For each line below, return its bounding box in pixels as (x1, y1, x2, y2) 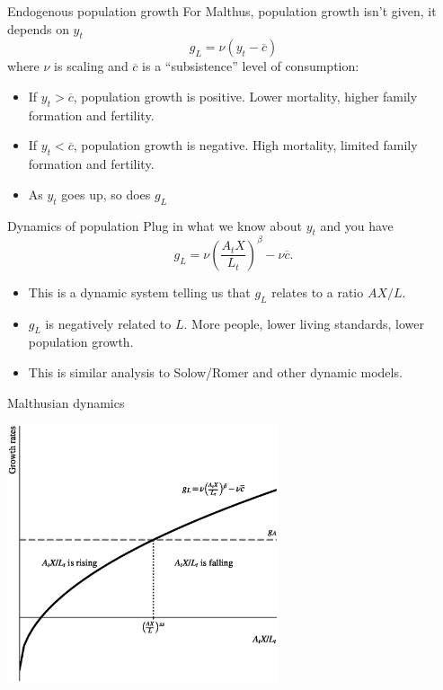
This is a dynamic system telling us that (28, 282, 251, 301)
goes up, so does (61, 184, 151, 203)
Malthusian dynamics (7, 393, 125, 411)
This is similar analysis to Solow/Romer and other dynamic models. (28, 363, 403, 382)
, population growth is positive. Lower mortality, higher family (73, 86, 418, 105)
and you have (320, 216, 394, 234)
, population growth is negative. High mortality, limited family (73, 136, 418, 155)
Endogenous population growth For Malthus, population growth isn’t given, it (7, 2, 437, 20)
